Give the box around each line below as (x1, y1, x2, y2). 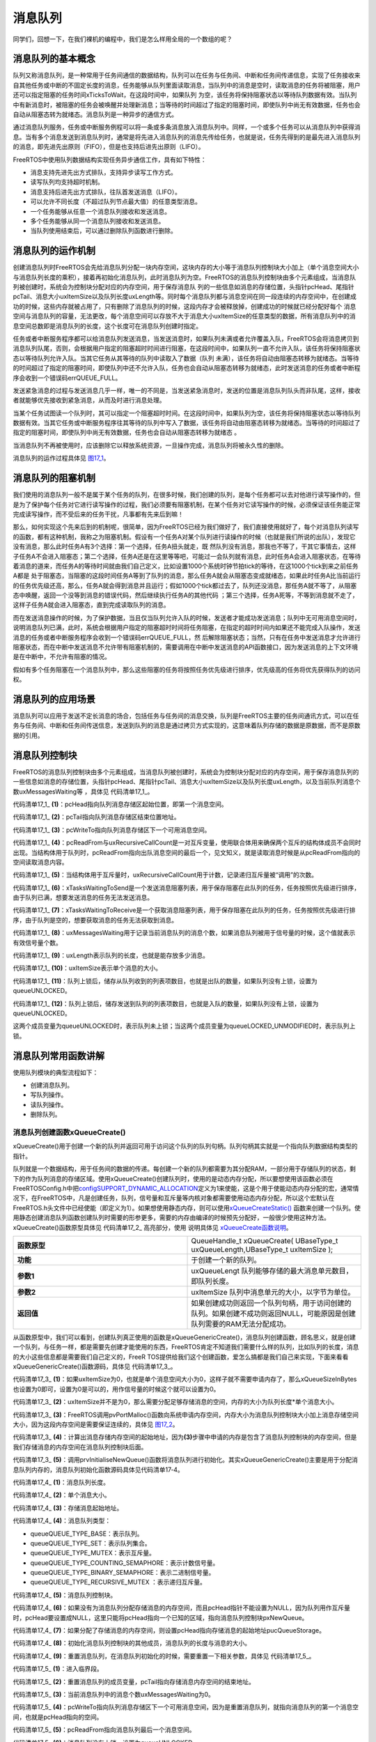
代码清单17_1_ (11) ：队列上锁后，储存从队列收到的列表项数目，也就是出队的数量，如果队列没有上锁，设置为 (13, 976, 318, 985)
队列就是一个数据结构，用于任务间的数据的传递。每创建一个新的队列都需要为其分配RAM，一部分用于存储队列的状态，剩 (13, 1164, 357, 1173)
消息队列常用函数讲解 (13, 1049, 104, 1062)
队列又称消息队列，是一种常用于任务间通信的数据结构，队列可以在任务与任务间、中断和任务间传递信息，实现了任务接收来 (13, 71, 361, 79)
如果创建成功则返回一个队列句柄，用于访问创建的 (191, 1298, 352, 1308)
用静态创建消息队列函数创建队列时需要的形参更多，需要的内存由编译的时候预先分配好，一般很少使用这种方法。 (13, 1213, 330, 1222)
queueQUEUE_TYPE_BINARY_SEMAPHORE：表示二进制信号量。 (30, 1568, 215, 1577)
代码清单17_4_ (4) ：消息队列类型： (13, 1516, 111, 1525)
